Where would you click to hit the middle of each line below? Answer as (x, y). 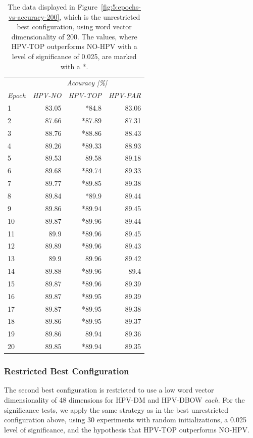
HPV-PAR (125, 95)
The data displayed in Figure (53, 7)
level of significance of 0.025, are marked (74, 56)
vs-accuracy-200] (34, 16)
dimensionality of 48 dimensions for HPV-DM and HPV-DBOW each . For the (124, 400)
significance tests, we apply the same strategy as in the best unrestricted (116, 409)
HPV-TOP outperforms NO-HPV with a (74, 46)
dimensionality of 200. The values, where (74, 36)
